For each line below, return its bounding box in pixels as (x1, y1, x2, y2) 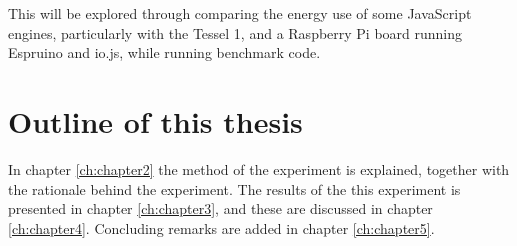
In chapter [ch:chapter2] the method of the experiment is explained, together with (8, 158, 510, 179)
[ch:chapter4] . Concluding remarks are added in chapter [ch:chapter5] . (8, 217, 435, 238)
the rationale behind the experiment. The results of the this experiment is (8, 178, 461, 199)
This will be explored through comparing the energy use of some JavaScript (8, 3, 472, 23)
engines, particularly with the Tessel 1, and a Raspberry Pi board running (8, 22, 463, 43)
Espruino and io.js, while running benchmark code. (8, 42, 321, 63)
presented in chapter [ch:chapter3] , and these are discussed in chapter (8, 198, 433, 219)
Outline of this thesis (8, 100, 303, 141)
